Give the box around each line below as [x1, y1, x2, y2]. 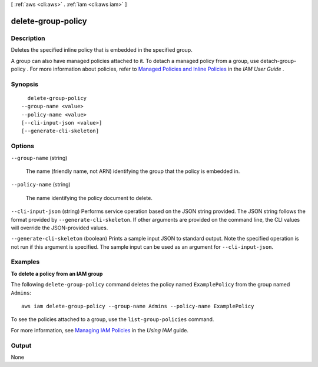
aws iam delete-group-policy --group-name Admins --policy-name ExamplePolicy [21, 303, 254, 310]
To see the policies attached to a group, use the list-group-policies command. [11, 316, 214, 323]
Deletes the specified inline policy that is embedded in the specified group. [11, 46, 193, 54]
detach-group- [260, 57, 297, 64]
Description [11, 34, 45, 42]
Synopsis [11, 80, 38, 88]
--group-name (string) [11, 154, 68, 161]
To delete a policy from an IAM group [11, 270, 103, 277]
